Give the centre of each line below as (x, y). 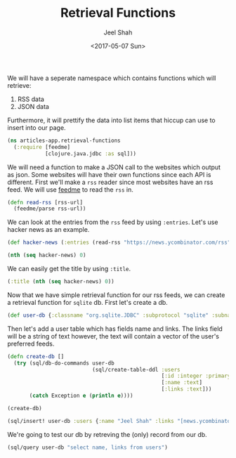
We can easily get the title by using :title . (69, 269)
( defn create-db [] (36, 356)
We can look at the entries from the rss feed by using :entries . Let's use (113, 222)
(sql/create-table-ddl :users (136, 369)
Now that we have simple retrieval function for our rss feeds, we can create (116, 295)
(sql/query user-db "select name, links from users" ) (88, 447)
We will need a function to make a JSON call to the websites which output (114, 167)
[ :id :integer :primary (196, 376)
